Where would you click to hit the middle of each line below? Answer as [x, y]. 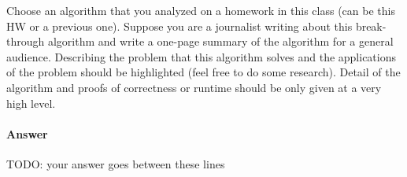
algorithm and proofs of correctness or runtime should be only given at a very [194, 87]
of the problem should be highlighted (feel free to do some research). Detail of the [203, 72]
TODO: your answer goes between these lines [116, 163]
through [26, 41]
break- [371, 26]
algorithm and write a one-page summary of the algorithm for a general [220, 41]
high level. [31, 103]
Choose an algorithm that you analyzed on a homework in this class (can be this [201, 10]
